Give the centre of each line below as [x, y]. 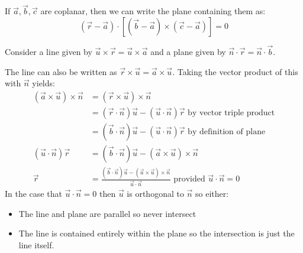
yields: [43, 83]
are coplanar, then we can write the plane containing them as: [153, 11]
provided [189, 179]
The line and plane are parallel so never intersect [107, 213]
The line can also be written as [61, 71]
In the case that [33, 194]
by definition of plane [227, 132]
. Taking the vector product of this [235, 71]
